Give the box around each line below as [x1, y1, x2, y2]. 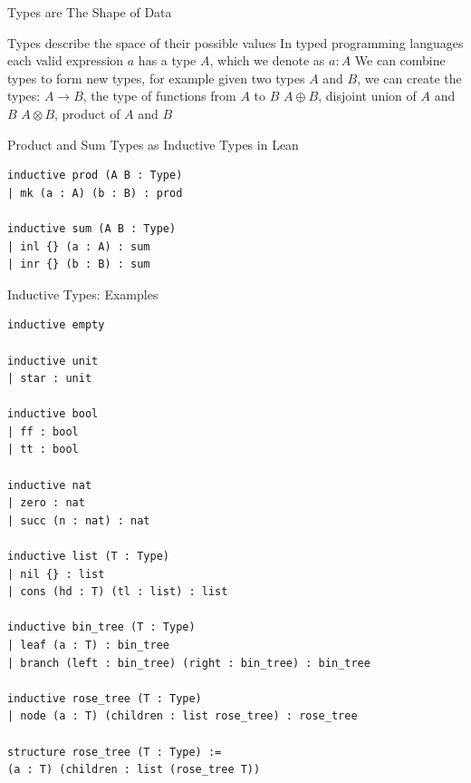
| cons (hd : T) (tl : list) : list [7, 585, 228, 599]
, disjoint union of [318, 86, 417, 105]
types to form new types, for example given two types [7, 68, 305, 87]
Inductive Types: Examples [7, 284, 159, 303]
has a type [138, 51, 197, 70]
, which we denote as [209, 51, 325, 70]
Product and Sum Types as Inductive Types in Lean [7, 134, 299, 153]
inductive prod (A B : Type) [7, 169, 183, 182]
